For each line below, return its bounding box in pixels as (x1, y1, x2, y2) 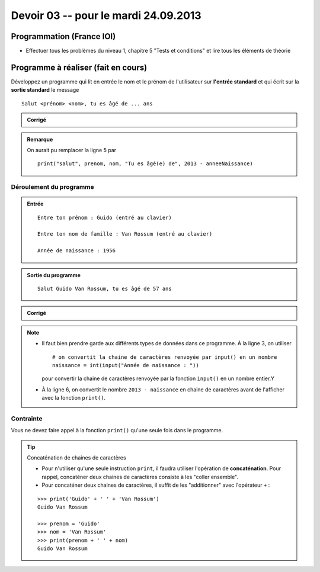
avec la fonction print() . (41, 394, 106, 401)
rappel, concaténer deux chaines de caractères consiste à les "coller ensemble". (41, 473, 239, 480)
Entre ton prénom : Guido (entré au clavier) (37, 214, 172, 221)
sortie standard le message (11, 86, 79, 94)
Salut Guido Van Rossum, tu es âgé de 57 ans (37, 285, 172, 292)
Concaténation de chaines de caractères (27, 454, 127, 461)
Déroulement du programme (11, 183, 94, 191)
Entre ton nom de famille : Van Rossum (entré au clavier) (37, 231, 213, 237)
